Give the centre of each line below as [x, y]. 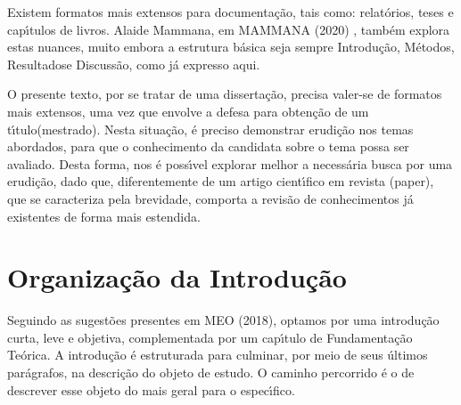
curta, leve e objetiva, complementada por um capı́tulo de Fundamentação [210, 337]
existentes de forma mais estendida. [104, 216]
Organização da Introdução [177, 277]
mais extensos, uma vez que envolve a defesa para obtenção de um [188, 111]
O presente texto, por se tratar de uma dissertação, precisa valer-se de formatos [225, 94]
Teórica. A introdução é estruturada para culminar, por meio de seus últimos [218, 355]
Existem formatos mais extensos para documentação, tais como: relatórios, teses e [230, 12]
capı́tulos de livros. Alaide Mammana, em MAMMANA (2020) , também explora [229, 29]
